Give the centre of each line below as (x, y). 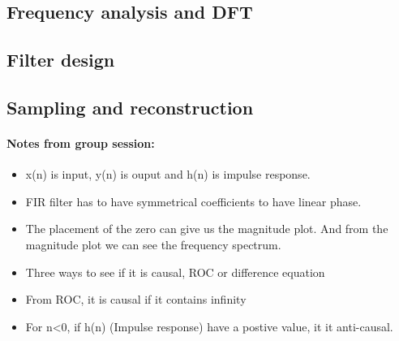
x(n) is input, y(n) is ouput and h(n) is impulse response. (168, 174)
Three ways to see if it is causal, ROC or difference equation (175, 272)
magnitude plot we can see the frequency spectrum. (153, 244)
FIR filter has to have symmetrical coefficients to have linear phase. (193, 201)
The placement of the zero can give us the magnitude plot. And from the (207, 229)
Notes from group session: (81, 142)
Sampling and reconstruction (130, 107)
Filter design (61, 60)
